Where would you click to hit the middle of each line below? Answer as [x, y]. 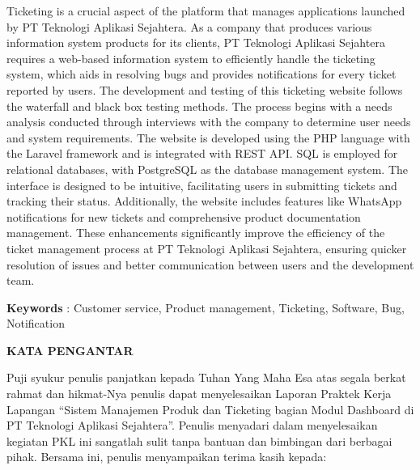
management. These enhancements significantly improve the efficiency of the [196, 233]
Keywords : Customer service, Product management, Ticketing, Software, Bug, [206, 307]
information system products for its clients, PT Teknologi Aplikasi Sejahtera [196, 42]
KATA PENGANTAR [70, 350]
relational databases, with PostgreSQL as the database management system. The [208, 169]
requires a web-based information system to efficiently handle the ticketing [191, 58]
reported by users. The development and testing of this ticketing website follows [205, 89]
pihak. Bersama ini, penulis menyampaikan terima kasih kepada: [167, 457]
